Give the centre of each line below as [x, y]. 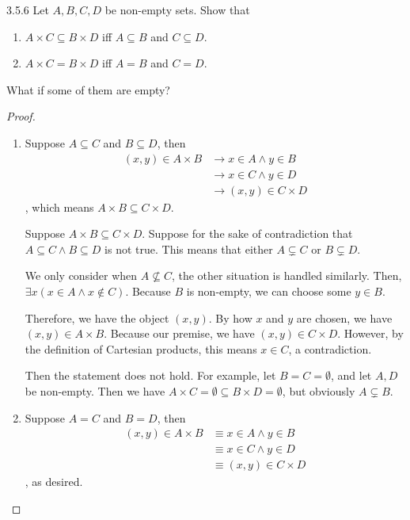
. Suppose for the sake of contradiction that [247, 233]
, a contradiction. [330, 348]
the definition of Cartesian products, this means [141, 348]
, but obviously [319, 391]
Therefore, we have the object [97, 317]
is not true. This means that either [189, 249]
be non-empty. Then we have [95, 391]
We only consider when [81, 275]
